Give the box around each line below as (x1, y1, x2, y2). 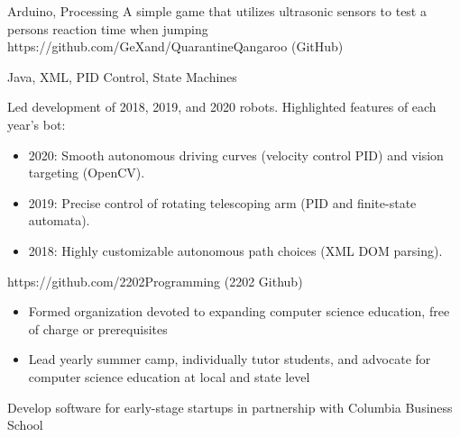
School (7, 415, 43, 434)
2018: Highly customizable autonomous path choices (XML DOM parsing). (28, 241, 443, 259)
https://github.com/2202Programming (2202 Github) (7, 271, 303, 290)
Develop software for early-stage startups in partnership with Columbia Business (7, 397, 453, 416)
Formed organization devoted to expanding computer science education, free (28, 302, 450, 321)
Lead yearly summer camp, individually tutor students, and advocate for (28, 350, 431, 369)
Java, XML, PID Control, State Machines (7, 67, 237, 86)
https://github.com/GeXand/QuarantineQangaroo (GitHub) (7, 37, 344, 56)
